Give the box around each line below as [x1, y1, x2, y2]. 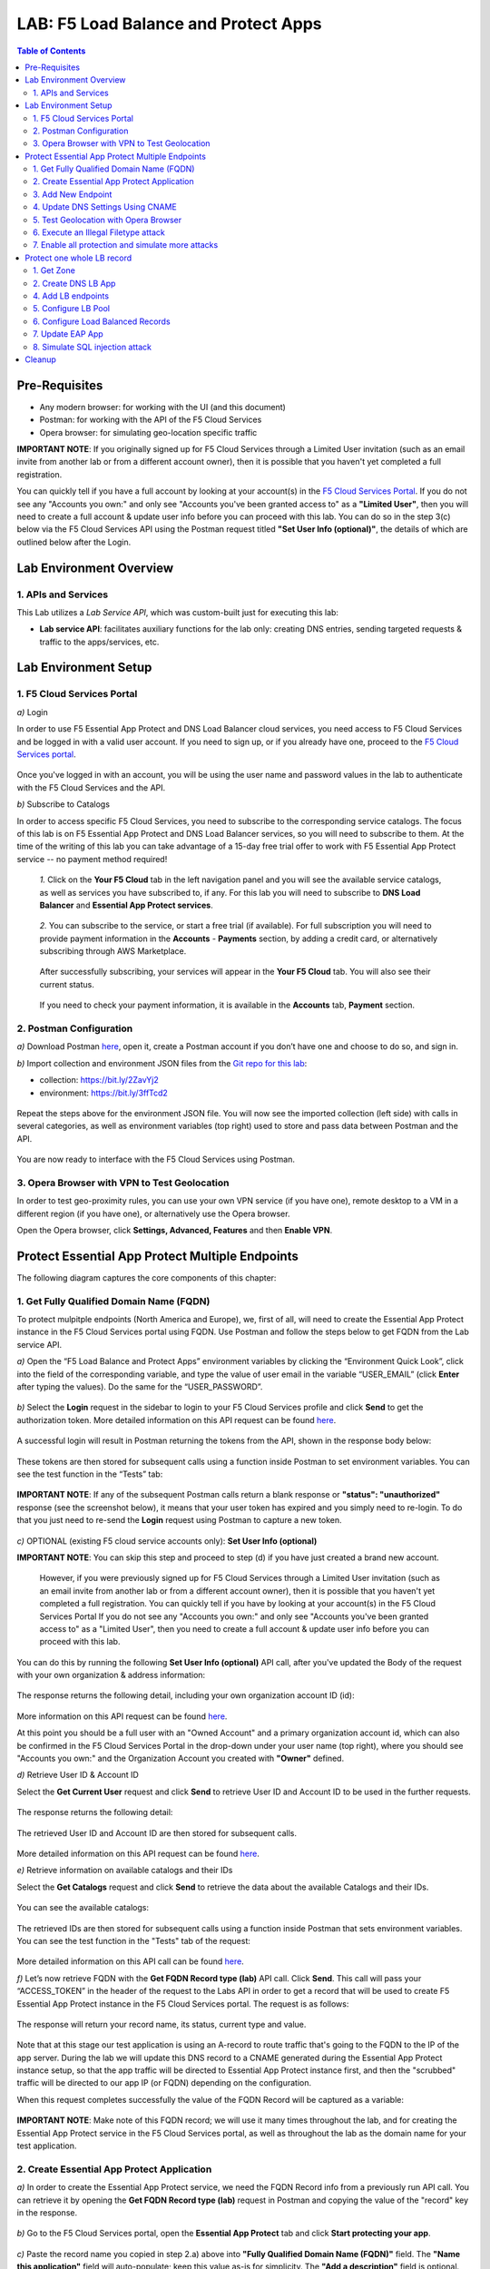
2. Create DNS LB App [33, 278, 116, 289]
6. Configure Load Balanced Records [33, 316, 171, 327]
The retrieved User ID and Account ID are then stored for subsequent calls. [16, 1827, 298, 1838]
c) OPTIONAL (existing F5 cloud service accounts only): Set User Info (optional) [16, 1535, 318, 1547]
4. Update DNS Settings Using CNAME [33, 201, 177, 212]
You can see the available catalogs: [16, 1902, 150, 1913]
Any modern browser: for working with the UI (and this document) [39, 401, 286, 412]
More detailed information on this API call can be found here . [16, 1956, 244, 1967]
